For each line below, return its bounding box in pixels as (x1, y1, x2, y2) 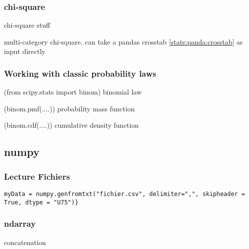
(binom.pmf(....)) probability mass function (4, 103, 135, 113)
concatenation (4, 237, 46, 247)
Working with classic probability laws (4, 67, 156, 79)
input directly (4, 46, 46, 56)
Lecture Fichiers (4, 170, 70, 182)
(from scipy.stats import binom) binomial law (4, 87, 142, 97)
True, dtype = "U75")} (4, 199, 79, 206)
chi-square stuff (4, 20, 50, 30)
